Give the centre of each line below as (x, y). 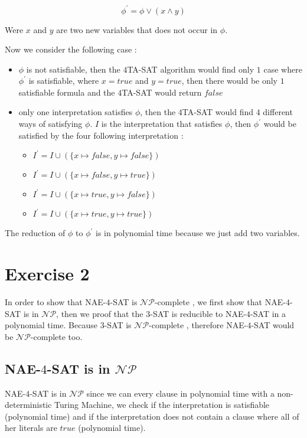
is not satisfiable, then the (73, 69)
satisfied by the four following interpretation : (101, 135)
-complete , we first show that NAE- (220, 301)
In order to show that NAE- (55, 301)
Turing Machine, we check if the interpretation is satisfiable (162, 405)
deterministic (28, 405)
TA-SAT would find (218, 112)
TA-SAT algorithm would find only (191, 69)
